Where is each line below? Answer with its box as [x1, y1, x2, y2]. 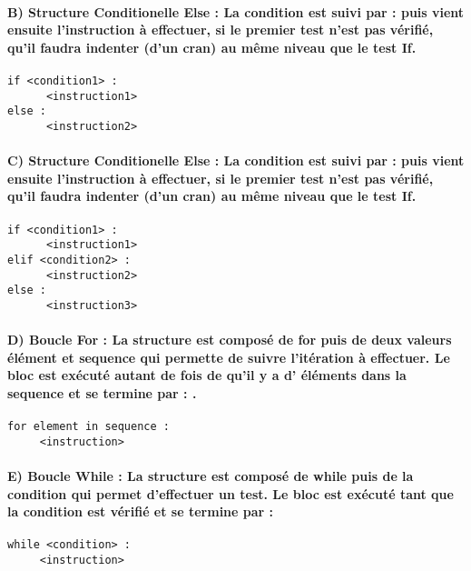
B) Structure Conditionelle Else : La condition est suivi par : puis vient [7, 2, 465, 21]
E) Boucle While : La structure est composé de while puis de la [7, 466, 414, 486]
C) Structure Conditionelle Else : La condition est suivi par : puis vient [7, 151, 465, 170]
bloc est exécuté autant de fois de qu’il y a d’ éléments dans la [7, 366, 407, 385]
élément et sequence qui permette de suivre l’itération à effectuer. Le [7, 347, 450, 366]
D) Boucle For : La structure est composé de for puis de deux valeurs [7, 330, 452, 349]
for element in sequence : [7, 420, 170, 434]
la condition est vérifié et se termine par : [7, 502, 274, 521]
